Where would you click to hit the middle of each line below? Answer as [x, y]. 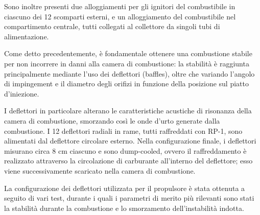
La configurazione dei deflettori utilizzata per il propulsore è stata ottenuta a [125, 188]
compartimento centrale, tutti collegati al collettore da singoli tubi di [112, 26]
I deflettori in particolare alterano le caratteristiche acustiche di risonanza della [128, 111]
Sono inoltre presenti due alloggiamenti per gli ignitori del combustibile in [120, 6]
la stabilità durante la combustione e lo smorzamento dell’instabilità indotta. [124, 208]
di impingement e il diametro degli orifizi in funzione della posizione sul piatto [126, 83]
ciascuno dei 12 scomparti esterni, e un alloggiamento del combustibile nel [120, 16]
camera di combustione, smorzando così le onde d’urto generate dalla [112, 120]
